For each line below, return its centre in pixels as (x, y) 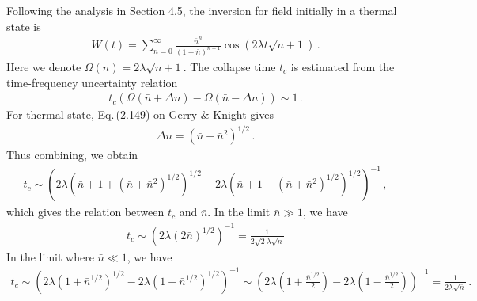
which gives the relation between (85, 212)
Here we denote (44, 66)
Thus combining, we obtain (72, 155)
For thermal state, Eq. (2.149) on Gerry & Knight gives (140, 114)
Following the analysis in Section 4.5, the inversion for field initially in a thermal (202, 11)
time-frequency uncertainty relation (92, 82)
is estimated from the (343, 66)
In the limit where (50, 256)
